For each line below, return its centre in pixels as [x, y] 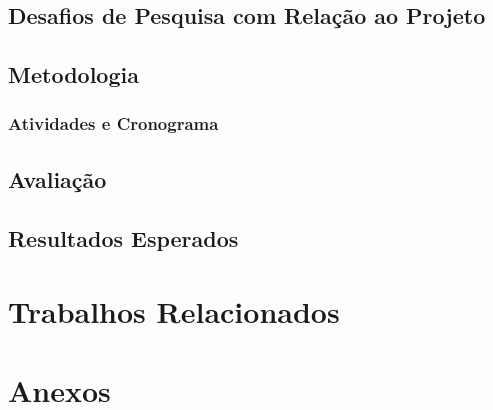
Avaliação [57, 178]
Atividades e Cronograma [113, 123]
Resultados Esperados [123, 237]
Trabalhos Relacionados [174, 311]
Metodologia [73, 74]
